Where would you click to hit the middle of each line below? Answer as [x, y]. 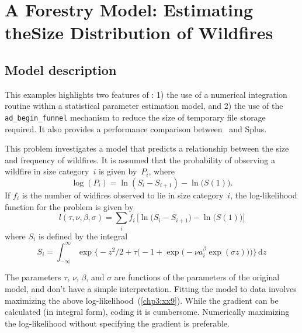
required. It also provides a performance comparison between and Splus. [136, 128]
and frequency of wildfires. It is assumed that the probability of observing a [140, 159]
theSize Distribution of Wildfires [139, 32]
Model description [61, 69]
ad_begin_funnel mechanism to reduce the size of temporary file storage [135, 117]
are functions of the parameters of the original [197, 277]
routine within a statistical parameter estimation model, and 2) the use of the [144, 106]
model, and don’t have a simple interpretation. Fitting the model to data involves [151, 288]
